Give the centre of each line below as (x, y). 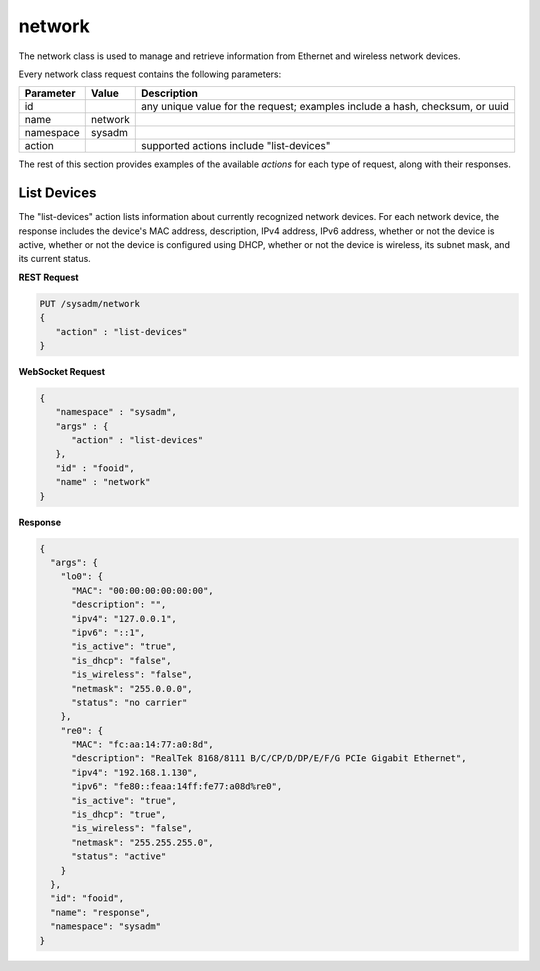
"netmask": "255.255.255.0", (142, 842)
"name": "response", (100, 912)
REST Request (48, 277)
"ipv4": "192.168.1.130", (135, 772)
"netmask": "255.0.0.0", (132, 688)
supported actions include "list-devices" (236, 146)
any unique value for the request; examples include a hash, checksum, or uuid (325, 107)
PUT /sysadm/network (89, 303)
